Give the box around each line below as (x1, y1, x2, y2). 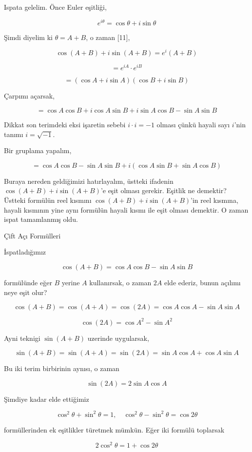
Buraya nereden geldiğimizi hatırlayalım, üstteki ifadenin (4, 176, 174, 186)
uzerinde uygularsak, (87, 333, 149, 343)
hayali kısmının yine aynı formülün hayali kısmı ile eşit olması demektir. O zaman (4, 204, 249, 215)
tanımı (4, 129, 23, 139)
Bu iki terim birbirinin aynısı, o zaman (4, 363, 119, 373)
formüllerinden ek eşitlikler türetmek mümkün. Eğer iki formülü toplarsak (4, 424, 225, 434)
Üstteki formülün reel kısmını (4, 195, 92, 205)
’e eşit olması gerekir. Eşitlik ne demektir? (100, 185, 227, 196)
